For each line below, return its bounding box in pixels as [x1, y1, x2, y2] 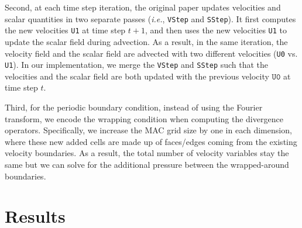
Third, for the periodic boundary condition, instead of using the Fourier [5, 101, 263, 113]
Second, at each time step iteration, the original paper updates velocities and [5, 1, 281, 13]
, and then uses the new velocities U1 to [145, 24, 287, 36]
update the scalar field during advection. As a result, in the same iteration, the [5, 35, 288, 47]
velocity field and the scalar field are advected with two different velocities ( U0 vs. [5, 47, 298, 59]
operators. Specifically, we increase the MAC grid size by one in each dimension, [5, 124, 292, 136]
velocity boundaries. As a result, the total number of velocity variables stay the [5, 147, 289, 159]
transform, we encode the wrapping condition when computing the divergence [5, 112, 283, 125]
